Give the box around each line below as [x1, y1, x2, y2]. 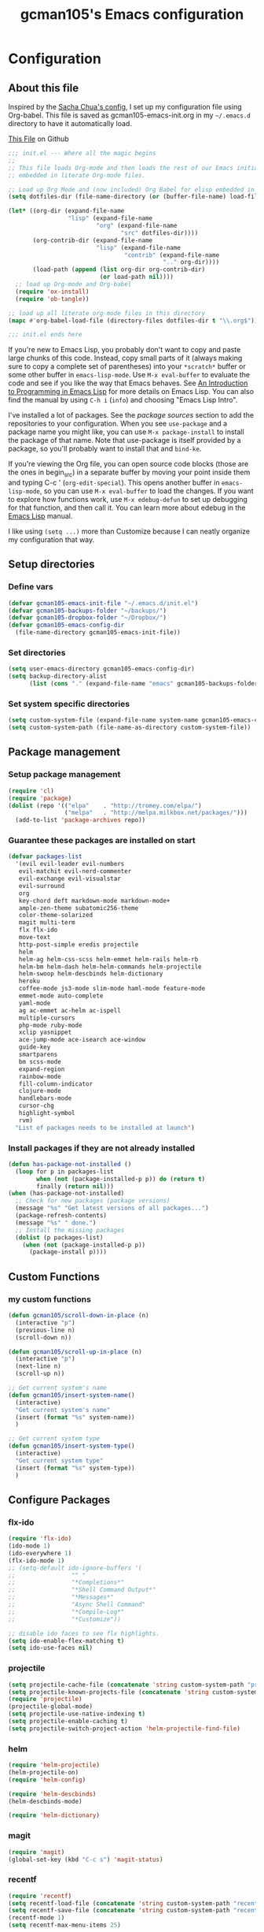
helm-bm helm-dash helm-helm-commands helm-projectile [18, 963, 202, 971]
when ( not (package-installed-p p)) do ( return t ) [36, 1175, 206, 1183]
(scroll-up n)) [15, 1369, 65, 1378]
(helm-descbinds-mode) [8, 1797, 82, 1805]
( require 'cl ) [8, 786, 55, 795]
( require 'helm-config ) [8, 1775, 86, 1784]
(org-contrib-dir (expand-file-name [32, 236, 153, 244]
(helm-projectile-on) [8, 1768, 79, 1776]
